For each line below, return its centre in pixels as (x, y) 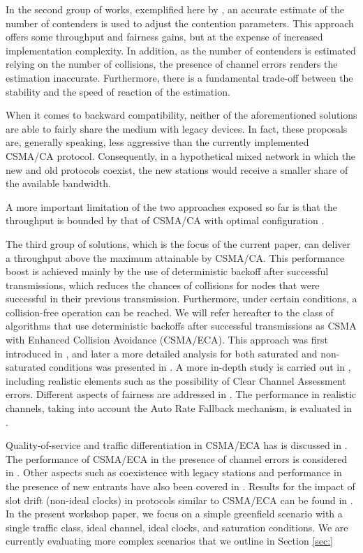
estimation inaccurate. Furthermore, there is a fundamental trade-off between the (179, 77)
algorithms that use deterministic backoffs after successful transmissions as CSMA (181, 326)
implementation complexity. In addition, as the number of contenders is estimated (181, 50)
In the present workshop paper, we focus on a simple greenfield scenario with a (174, 514)
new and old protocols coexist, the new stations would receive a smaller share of (177, 169)
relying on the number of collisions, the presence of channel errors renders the (172, 64)
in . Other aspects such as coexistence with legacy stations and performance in (174, 472)
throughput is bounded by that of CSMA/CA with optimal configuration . (165, 220)
